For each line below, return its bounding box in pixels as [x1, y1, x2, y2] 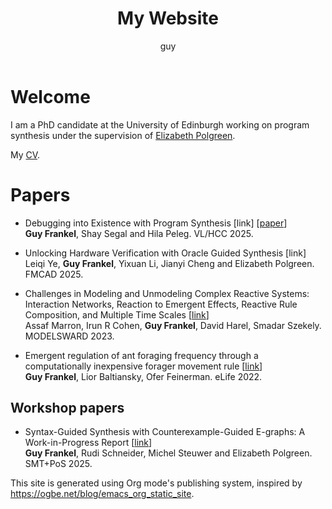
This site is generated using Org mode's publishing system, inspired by [10, 477, 303, 489]
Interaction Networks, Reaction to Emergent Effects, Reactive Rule [24, 298, 298, 310]
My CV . [10, 148, 41, 161]
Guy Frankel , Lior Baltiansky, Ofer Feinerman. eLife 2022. [24, 370, 263, 382]
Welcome [10, 85, 91, 108]
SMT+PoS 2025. [24, 458, 93, 470]
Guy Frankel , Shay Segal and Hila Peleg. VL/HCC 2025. [24, 227, 254, 239]
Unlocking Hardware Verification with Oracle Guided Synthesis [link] [24, 247, 307, 259]
